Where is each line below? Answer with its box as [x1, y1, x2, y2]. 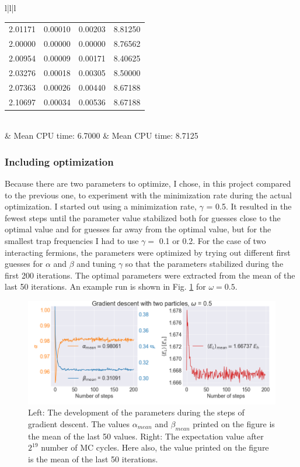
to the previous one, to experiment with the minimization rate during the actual [5, 188, 292, 201]
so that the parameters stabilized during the [125, 257, 284, 270]
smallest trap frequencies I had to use [5, 235, 139, 247]
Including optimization [5, 154, 114, 169]
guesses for [5, 257, 43, 270]
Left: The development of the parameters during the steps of [28, 406, 245, 418]
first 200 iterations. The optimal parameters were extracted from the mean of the [5, 269, 295, 281]
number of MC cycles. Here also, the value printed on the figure [41, 441, 269, 454]
